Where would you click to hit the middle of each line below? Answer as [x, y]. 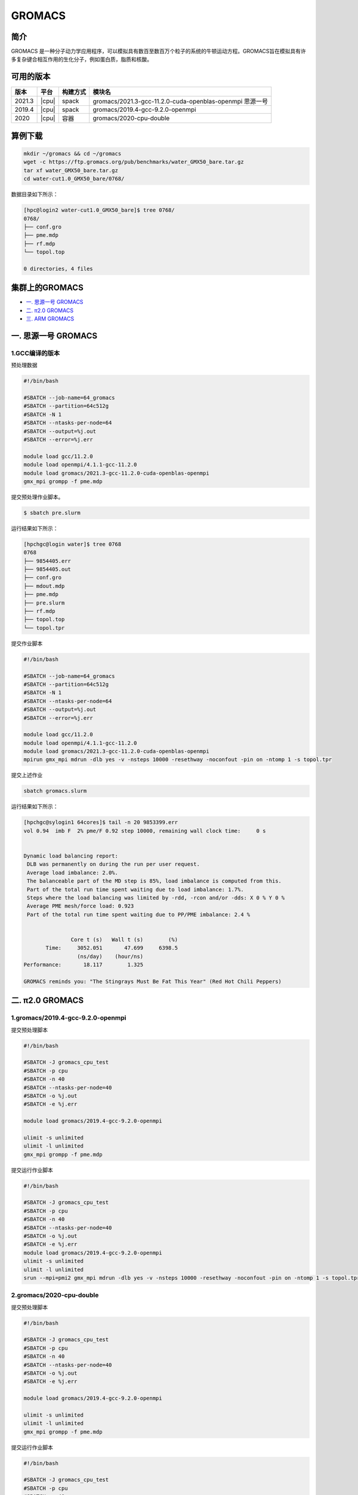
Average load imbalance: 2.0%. [73, 872]
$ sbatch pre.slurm [52, 512]
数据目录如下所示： [35, 194]
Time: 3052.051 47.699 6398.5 [112, 948]
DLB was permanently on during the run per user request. [113, 864]
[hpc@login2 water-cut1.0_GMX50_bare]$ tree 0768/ [99, 210]
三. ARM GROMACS [50, 319]
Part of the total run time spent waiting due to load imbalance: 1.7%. [135, 889]
